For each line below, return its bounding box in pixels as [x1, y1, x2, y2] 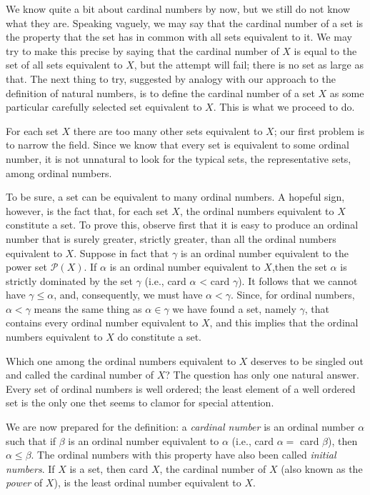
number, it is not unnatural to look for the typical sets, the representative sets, [6, 151, 351, 166]
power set [6, 259, 48, 274]
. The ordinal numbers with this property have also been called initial [31, 447, 336, 462]
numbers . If [6, 461, 55, 476]
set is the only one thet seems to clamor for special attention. [6, 395, 274, 410]
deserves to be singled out [251, 353, 364, 368]
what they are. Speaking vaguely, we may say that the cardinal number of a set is [6, 15, 364, 30]
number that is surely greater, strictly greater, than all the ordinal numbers [6, 231, 336, 246]
